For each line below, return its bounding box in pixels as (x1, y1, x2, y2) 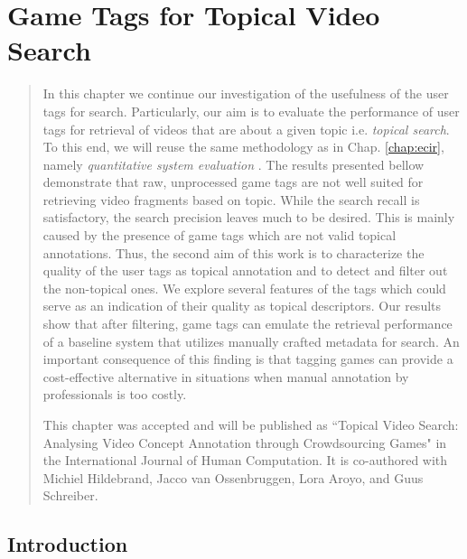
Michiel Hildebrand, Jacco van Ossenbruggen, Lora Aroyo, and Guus (42, 468, 424, 487)
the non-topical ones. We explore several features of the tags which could (42, 278, 446, 297)
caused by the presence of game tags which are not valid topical (42, 226, 397, 245)
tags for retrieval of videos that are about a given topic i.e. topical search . (42, 119, 450, 138)
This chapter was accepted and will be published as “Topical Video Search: (42, 415, 459, 433)
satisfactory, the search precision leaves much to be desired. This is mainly (42, 208, 455, 227)
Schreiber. (42, 486, 98, 505)
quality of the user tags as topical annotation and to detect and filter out (42, 261, 448, 280)
